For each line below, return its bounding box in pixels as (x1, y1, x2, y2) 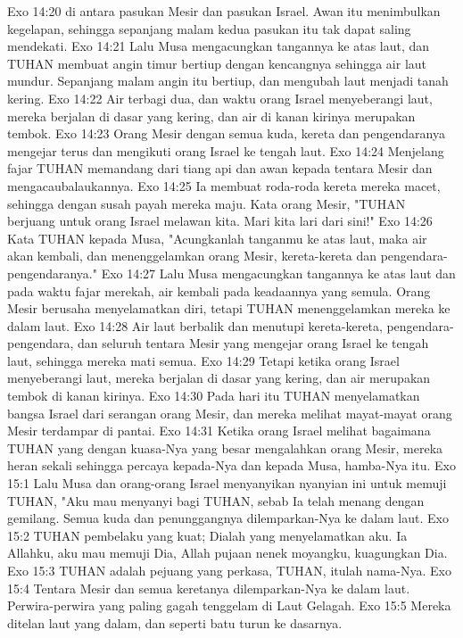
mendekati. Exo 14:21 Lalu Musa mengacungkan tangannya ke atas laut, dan (7, 37, 430, 55)
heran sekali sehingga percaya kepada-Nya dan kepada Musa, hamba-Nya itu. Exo (7, 456, 456, 475)
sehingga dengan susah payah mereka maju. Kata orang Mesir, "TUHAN (7, 194, 406, 212)
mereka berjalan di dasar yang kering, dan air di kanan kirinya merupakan (7, 106, 416, 125)
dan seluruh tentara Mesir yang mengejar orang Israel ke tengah (78, 334, 429, 352)
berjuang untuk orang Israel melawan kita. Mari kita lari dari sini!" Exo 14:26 (7, 211, 433, 230)
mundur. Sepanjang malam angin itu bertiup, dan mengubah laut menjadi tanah (7, 71, 449, 90)
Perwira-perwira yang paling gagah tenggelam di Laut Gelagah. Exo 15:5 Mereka (7, 596, 451, 615)
